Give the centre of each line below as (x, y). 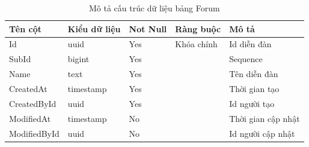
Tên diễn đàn (254, 74)
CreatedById (33, 103)
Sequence (246, 59)
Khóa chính (196, 44)
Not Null (148, 28)
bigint (78, 59)
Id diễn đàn (250, 44)
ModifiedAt (30, 118)
